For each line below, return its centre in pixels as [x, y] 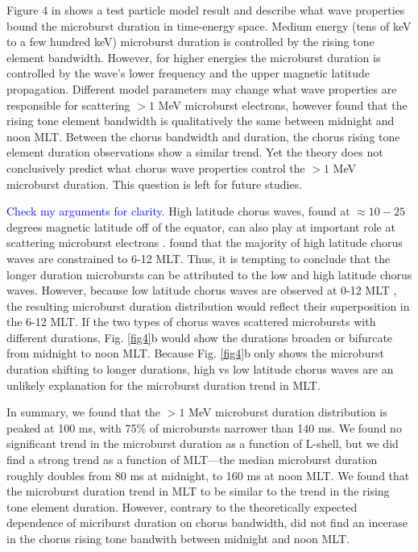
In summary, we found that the [84, 412]
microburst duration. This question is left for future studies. [155, 184]
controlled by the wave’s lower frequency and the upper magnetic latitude [188, 73]
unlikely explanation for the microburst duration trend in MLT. [163, 385]
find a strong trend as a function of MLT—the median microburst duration [192, 460]
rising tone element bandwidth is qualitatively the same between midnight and [201, 121]
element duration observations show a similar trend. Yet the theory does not [195, 152]
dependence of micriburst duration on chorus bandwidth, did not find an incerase [207, 523]
